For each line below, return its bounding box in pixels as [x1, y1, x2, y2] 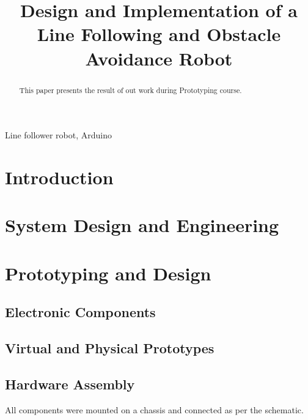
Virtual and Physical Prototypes [5, 339, 215, 358]
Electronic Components [5, 302, 156, 321]
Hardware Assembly [5, 374, 135, 393]
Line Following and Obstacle [37, 21, 281, 47]
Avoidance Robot [85, 45, 233, 70]
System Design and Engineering [5, 212, 279, 238]
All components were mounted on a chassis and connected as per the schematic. [5, 403, 304, 416]
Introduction [5, 164, 114, 189]
